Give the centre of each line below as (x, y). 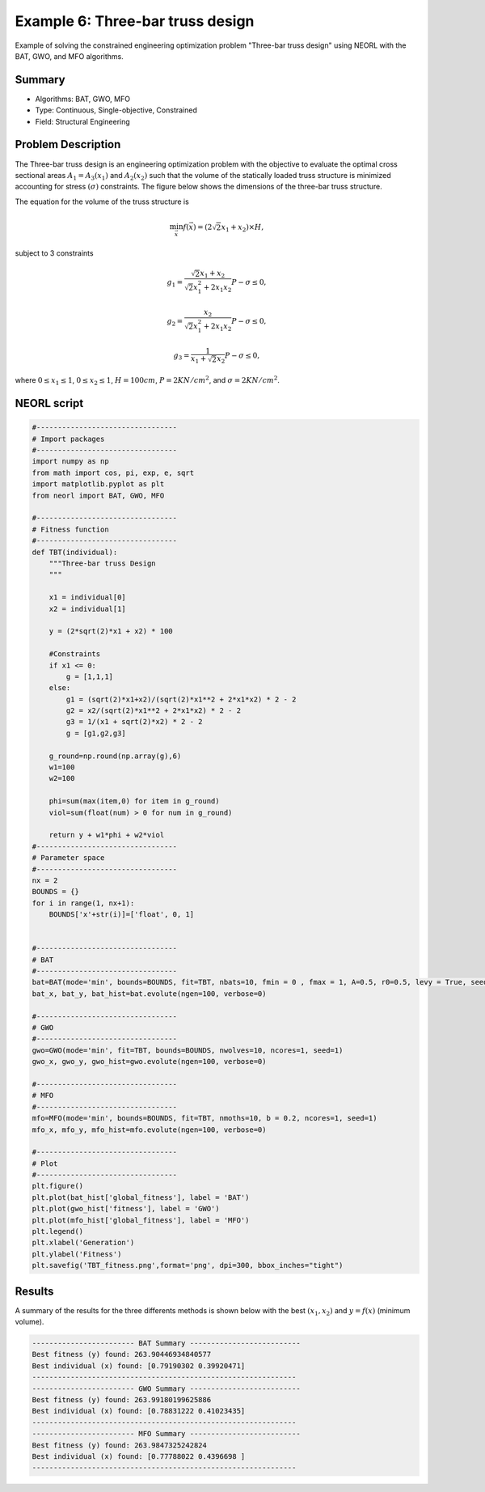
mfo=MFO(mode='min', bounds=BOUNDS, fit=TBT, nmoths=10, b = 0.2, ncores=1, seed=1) (205, 1118)
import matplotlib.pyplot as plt (98, 484)
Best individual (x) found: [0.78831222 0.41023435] (139, 1411)
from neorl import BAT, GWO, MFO (98, 495)
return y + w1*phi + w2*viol (107, 835)
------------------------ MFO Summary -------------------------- (166, 1434)
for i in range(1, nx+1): (83, 903)
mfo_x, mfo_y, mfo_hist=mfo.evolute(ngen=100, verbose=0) (149, 1130)
